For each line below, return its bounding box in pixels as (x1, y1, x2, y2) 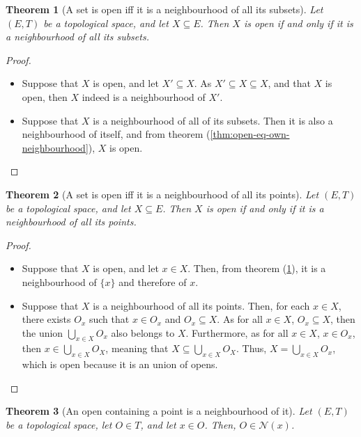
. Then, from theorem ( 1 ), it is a (187, 261, 326, 276)
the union (22, 325, 63, 340)
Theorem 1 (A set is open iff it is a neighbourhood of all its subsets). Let (6, 2, 323, 16)
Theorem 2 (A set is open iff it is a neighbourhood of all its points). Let (6, 186, 319, 201)
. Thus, (236, 341, 267, 356)
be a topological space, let (6, 418, 112, 432)
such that (89, 312, 130, 326)
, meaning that (105, 341, 169, 356)
